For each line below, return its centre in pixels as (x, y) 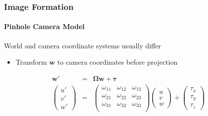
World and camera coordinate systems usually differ (83, 45)
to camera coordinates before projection (117, 62)
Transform (31, 62)
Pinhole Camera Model (44, 26)
